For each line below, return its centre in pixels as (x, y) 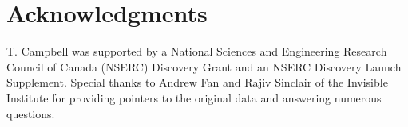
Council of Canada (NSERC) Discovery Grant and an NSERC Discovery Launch (204, 66)
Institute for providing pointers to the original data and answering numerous (194, 97)
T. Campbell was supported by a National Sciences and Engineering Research (197, 51)
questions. (31, 113)
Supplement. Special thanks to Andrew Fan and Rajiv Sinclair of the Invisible (197, 82)
